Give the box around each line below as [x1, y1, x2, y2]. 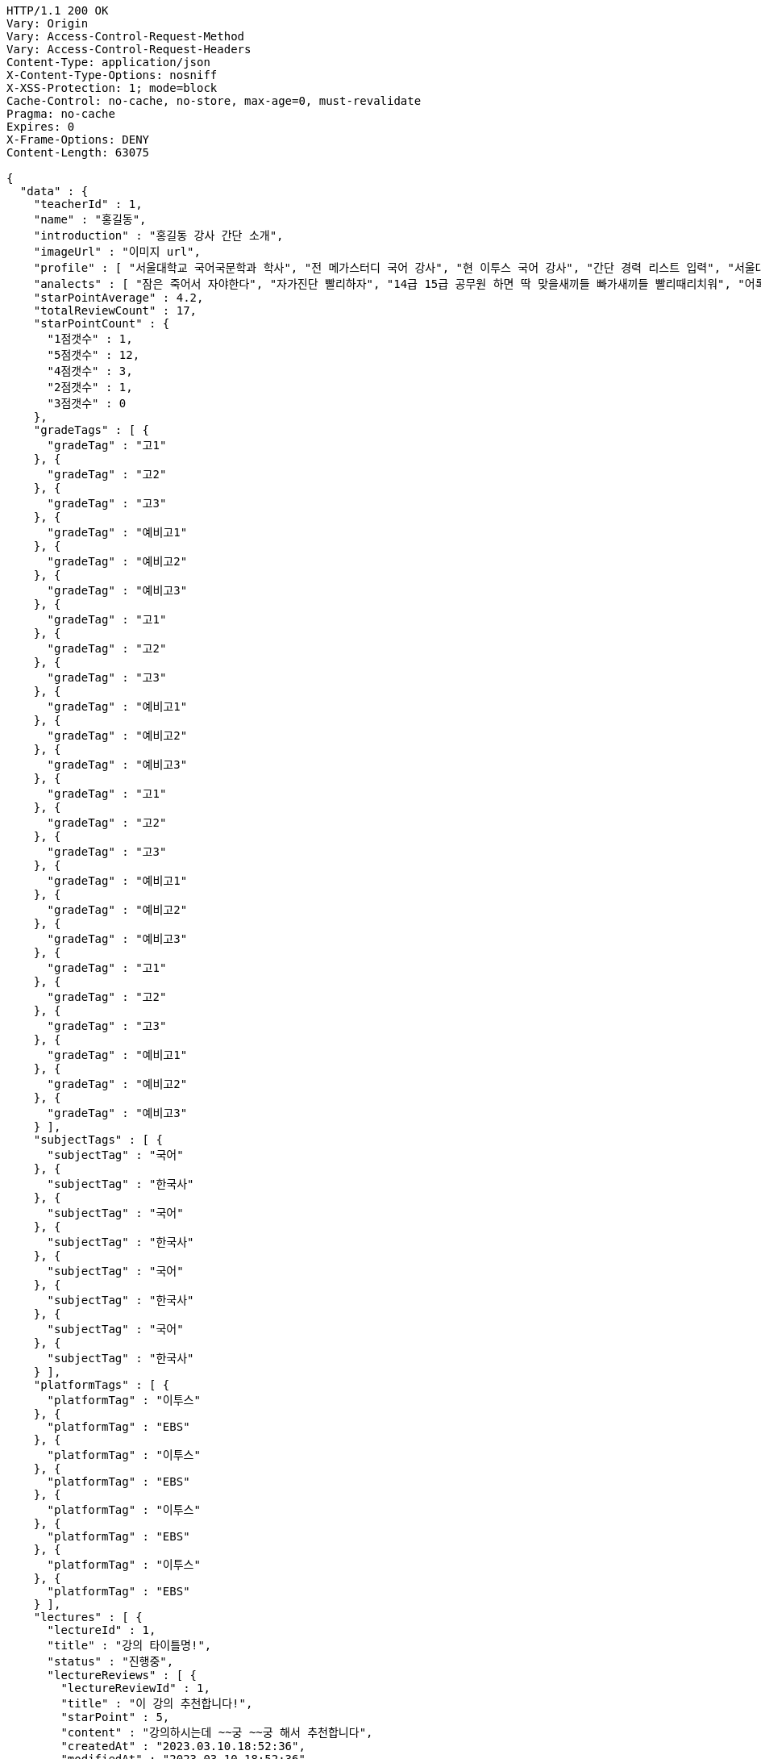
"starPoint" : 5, [60, 1711, 170, 1724]
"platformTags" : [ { [33, 1378, 170, 1391]
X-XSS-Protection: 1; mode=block [6, 81, 218, 94]
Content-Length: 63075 [6, 146, 150, 159]
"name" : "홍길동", [33, 213, 147, 226]
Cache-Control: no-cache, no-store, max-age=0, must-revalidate [6, 94, 422, 107]
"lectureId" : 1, [47, 1624, 156, 1636]
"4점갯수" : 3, [47, 365, 133, 377]
